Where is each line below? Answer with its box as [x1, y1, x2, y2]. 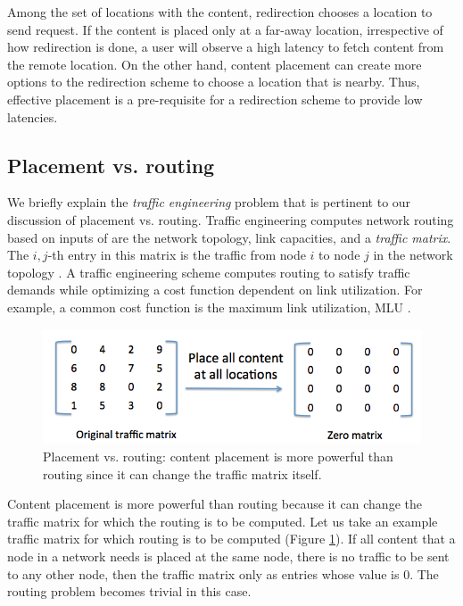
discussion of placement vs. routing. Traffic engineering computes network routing [7, 210, 454, 228]
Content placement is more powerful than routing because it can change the [7, 494, 422, 513]
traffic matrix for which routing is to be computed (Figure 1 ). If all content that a [7, 529, 456, 548]
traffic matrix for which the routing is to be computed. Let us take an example [7, 511, 438, 530]
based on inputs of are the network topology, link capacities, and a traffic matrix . [7, 228, 451, 246]
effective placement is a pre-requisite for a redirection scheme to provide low [7, 89, 423, 108]
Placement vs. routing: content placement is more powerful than [43, 446, 393, 465]
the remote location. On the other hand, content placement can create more [7, 54, 422, 73]
